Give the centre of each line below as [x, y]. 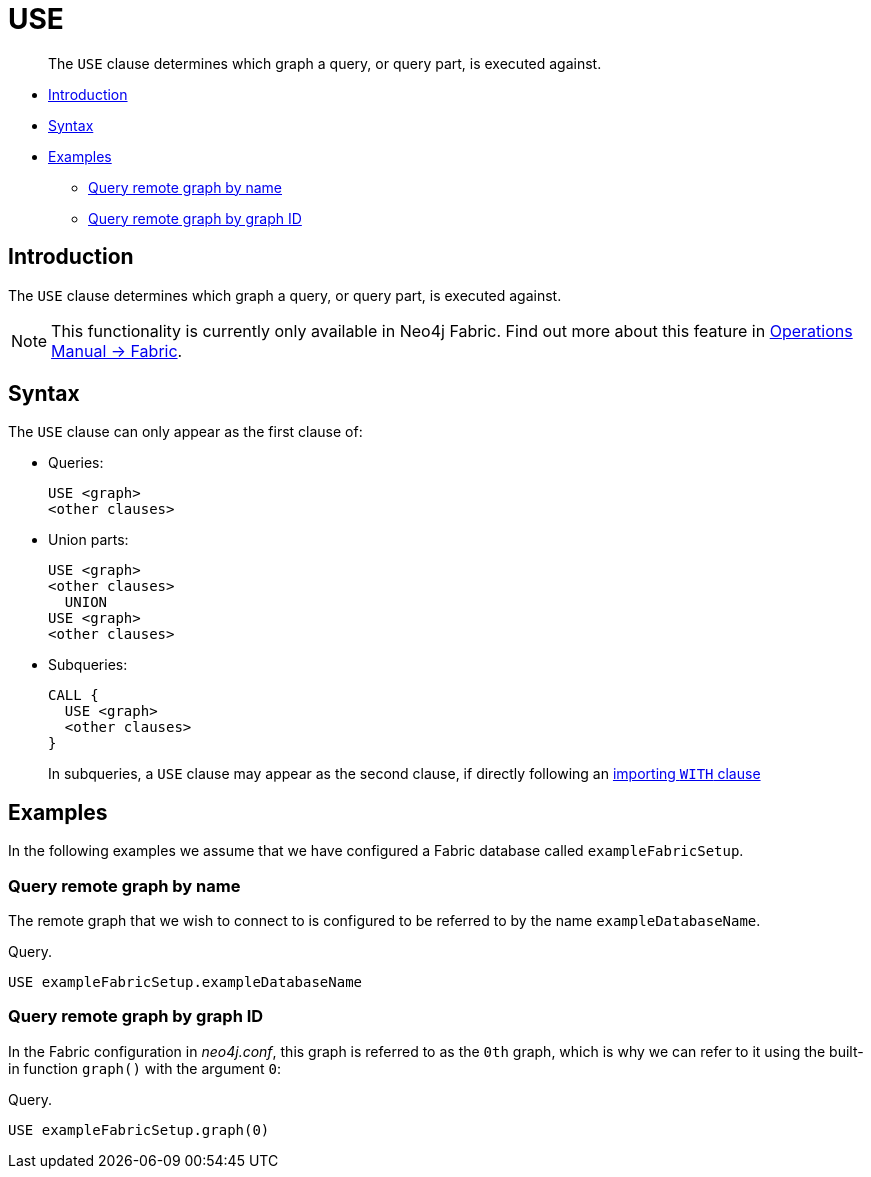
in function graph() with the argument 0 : [144, 1068]
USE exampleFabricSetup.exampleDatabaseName [185, 982]
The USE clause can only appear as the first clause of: [185, 432]
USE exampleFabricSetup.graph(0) [139, 1129]
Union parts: [88, 540]
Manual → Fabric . [117, 350]
